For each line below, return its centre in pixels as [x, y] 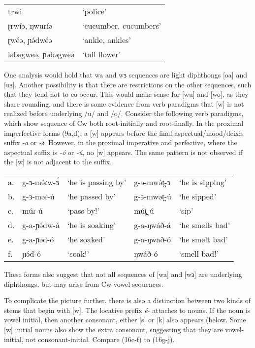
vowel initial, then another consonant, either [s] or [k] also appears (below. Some [125, 320]
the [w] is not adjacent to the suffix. [58, 162]
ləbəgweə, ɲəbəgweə [41, 54]
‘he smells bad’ [205, 225]
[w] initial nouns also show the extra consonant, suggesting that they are [113, 329]
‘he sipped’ [198, 196]
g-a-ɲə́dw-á [41, 225]
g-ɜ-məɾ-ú [38, 196]
